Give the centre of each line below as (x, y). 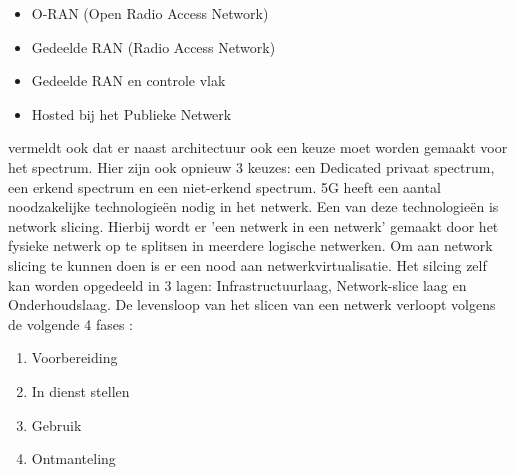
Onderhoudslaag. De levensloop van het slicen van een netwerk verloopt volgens (252, 304)
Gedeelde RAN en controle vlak (128, 80)
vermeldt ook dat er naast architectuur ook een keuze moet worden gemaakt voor (258, 147)
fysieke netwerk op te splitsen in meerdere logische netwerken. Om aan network (250, 245)
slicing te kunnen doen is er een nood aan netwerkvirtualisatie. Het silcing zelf (247, 264)
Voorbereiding (74, 357)
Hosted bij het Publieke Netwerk (131, 113)
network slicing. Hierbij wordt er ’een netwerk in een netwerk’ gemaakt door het (253, 225)
